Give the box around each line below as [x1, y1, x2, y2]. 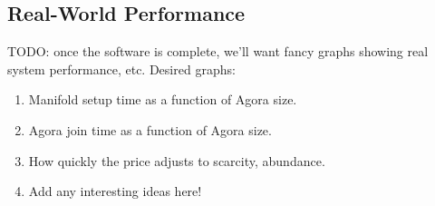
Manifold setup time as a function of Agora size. [28, 90, 297, 109]
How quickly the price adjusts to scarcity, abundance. [28, 151, 325, 170]
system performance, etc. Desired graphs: [7, 59, 236, 78]
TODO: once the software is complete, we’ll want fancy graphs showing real [7, 42, 429, 61]
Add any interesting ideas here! [28, 181, 202, 201]
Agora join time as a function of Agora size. [28, 120, 272, 139]
